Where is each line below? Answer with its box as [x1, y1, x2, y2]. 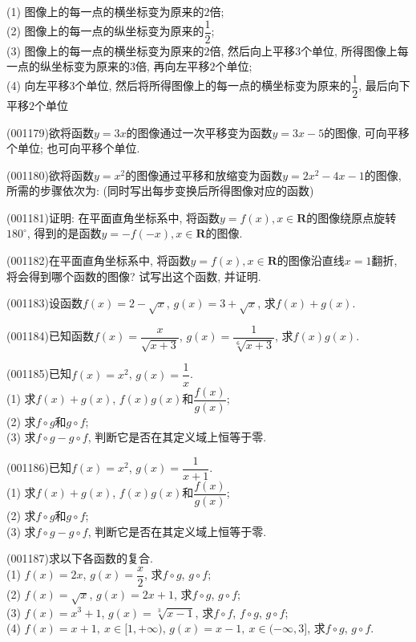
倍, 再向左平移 [135, 58, 210, 75]
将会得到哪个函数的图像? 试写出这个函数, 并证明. [6, 267, 261, 284]
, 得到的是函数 [26, 225, 102, 242]
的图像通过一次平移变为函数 [126, 124, 273, 140]
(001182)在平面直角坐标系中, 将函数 [6, 252, 191, 269]
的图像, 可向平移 [324, 124, 410, 140]
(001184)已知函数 [6, 327, 94, 344]
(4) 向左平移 [6, 77, 70, 94]
